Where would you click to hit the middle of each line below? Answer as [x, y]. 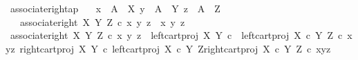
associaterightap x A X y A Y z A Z [115, 8]
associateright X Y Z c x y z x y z [102, 21]
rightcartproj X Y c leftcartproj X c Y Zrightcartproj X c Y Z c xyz [175, 48]
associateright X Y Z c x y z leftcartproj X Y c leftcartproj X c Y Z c [176, 35]
